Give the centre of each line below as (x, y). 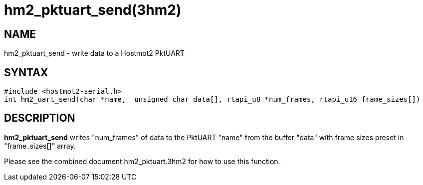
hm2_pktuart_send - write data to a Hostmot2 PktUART (94, 53)
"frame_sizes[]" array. (40, 146)
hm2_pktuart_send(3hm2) (93, 10)
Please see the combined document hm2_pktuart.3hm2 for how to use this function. (142, 161)
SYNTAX (26, 72)
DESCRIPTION (40, 118)
